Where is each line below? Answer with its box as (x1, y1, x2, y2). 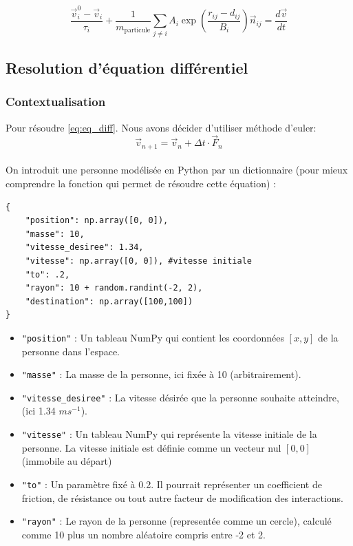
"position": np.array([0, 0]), (25, 216, 169, 226)
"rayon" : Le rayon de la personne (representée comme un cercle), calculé (21, 514, 332, 528)
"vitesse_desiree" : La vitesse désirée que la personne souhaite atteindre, (21, 390, 339, 404)
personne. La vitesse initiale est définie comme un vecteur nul (21, 440, 281, 454)
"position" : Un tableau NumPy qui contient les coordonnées (21, 330, 284, 344)
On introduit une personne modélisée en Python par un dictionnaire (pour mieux (6, 162, 348, 177)
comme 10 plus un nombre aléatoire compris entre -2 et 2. (21, 527, 266, 541)
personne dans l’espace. (21, 344, 120, 358)
